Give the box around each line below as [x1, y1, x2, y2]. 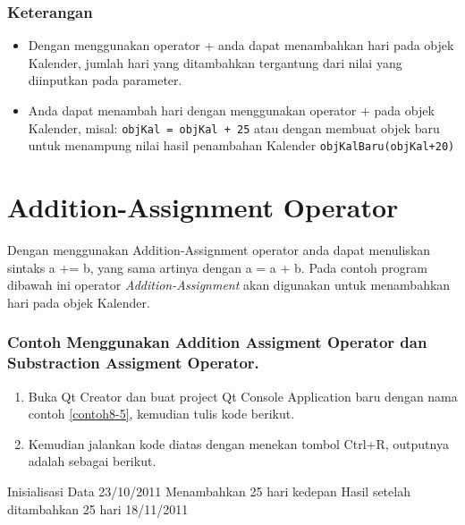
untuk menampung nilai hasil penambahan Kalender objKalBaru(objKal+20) [28, 136, 455, 155]
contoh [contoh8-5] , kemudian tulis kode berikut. [28, 404, 295, 423]
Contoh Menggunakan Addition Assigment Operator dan [7, 331, 427, 353]
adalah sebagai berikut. [28, 452, 156, 470]
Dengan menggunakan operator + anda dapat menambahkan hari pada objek [28, 36, 454, 55]
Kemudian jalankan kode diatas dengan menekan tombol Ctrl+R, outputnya [28, 434, 449, 453]
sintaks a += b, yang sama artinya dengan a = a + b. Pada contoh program [7, 258, 427, 276]
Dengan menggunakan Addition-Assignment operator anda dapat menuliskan [7, 241, 431, 259]
